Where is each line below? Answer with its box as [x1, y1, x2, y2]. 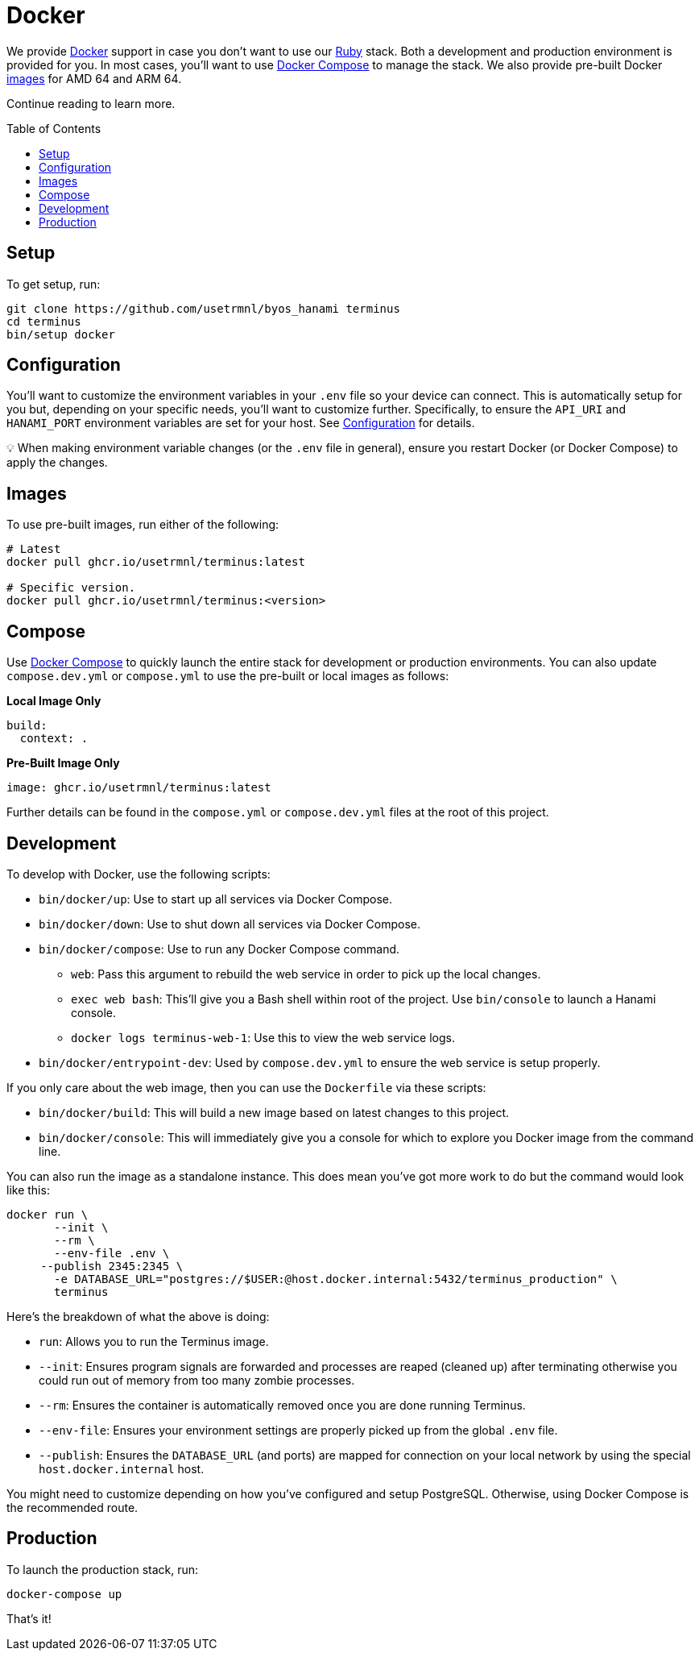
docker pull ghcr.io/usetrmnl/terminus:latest [6, 555, 305, 569]
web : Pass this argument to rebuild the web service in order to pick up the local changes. [71, 966, 541, 981]
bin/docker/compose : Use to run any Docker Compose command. [39, 941, 400, 956]
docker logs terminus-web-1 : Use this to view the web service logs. [71, 1030, 455, 1044]
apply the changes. [6, 455, 108, 470]
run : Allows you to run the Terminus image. [39, 1334, 269, 1348]
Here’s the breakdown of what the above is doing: [6, 1309, 270, 1323]
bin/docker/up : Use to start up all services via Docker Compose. [39, 891, 393, 906]
